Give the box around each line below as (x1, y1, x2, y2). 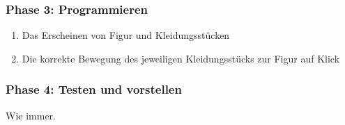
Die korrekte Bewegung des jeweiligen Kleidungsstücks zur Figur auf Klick (22, 51, 340, 65)
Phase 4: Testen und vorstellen (6, 81, 182, 98)
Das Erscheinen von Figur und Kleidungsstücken (22, 28, 230, 42)
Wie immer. (6, 108, 56, 122)
